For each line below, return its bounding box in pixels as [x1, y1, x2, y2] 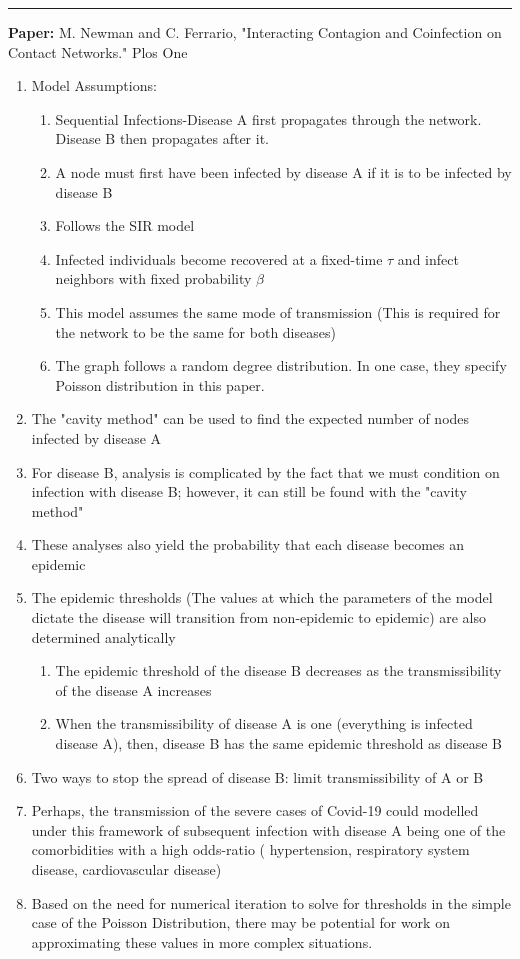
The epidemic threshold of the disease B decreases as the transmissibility [55, 660, 502, 681]
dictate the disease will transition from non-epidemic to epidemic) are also [31, 607, 487, 628]
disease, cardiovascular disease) [31, 859, 222, 879]
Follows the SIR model [55, 215, 195, 236]
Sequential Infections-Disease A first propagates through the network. [55, 108, 482, 129]
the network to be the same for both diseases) [55, 321, 336, 342]
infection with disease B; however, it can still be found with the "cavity [31, 481, 467, 502]
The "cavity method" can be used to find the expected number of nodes [31, 408, 470, 429]
